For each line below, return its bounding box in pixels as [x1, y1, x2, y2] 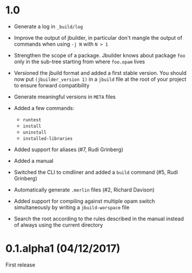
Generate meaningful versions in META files [13, 93, 116, 100]
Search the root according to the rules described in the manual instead [13, 215, 184, 222]
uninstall [22, 129, 47, 135]
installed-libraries [22, 135, 73, 141]
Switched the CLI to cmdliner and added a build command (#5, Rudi [13, 168, 179, 176]
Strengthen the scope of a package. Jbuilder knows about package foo [13, 52, 186, 59]
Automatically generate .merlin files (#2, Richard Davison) [13, 186, 155, 193]
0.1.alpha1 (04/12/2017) [5, 242, 121, 255]
